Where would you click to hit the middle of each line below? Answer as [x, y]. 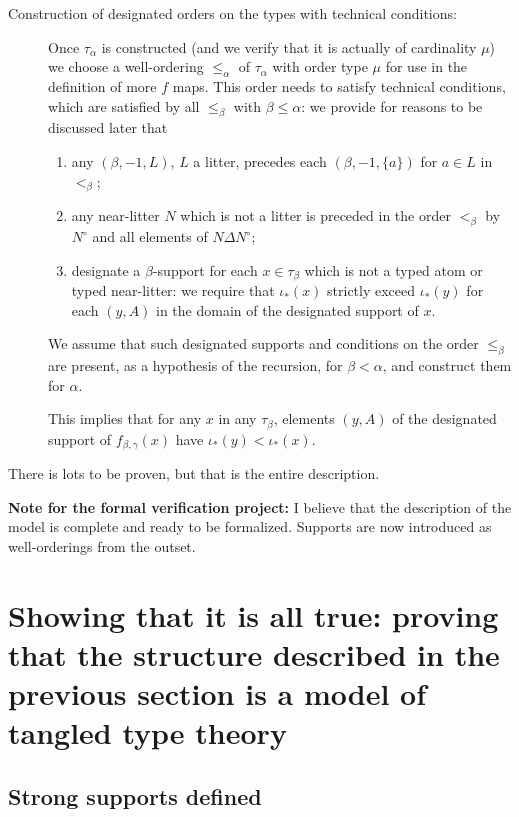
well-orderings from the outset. [102, 546]
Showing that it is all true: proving [253, 614]
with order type [320, 66]
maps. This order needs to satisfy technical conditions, [339, 85]
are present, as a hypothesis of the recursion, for [195, 365]
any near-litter [115, 215]
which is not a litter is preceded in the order [315, 215]
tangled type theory [147, 732]
